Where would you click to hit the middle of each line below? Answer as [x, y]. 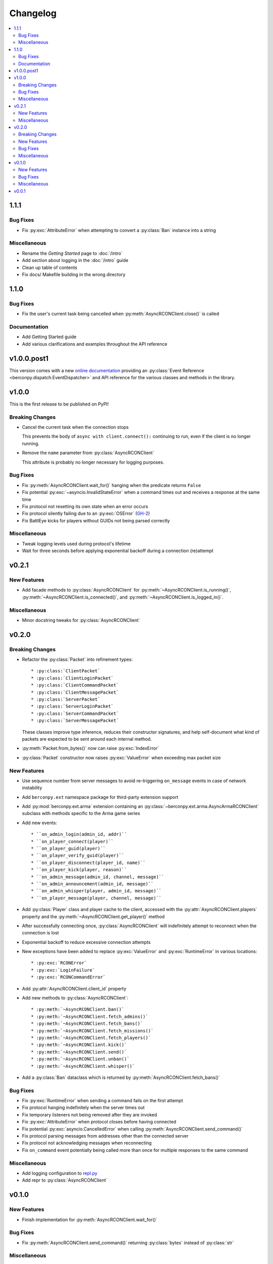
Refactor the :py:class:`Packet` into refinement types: [77, 659]
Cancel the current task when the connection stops [75, 427]
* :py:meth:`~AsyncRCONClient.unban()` [80, 1059]
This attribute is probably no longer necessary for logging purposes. [93, 462]
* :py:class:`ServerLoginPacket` [72, 706]
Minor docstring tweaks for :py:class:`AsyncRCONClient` [81, 620]
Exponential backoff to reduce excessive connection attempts [86, 942]
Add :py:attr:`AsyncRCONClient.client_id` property [74, 988]
